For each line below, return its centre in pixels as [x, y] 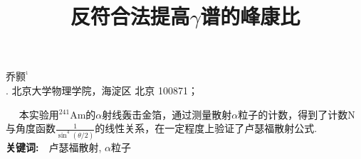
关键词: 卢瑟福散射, [54, 147]
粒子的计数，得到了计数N [297, 114]
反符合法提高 [130, 16]
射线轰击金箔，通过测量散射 [167, 114]
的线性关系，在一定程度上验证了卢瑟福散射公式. [206, 128]
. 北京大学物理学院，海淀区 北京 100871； [102, 90]
